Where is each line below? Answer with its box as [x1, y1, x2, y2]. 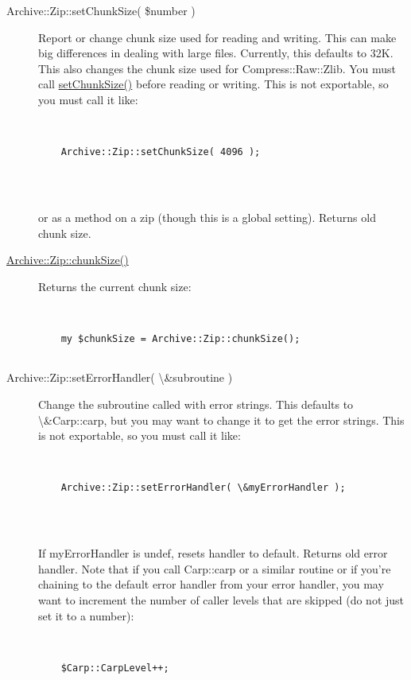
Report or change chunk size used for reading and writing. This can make [38, 29, 397, 45]
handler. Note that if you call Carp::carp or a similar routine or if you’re [38, 560, 391, 577]
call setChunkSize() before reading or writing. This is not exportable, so [38, 76, 389, 92]
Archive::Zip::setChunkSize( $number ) [6, 2, 196, 18]
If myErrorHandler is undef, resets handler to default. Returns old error [38, 545, 388, 561]
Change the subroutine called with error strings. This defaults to [38, 395, 354, 412]
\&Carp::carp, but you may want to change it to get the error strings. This [38, 411, 405, 428]
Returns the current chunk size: [38, 278, 192, 294]
